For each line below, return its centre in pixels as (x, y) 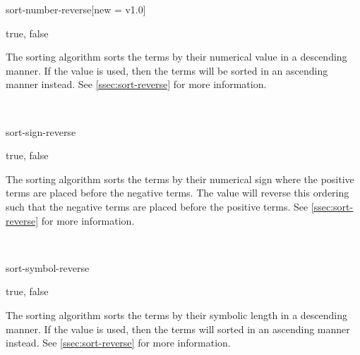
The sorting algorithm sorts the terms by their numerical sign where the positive (180, 179)
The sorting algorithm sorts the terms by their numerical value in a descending (176, 57)
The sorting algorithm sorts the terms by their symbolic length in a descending (177, 314)
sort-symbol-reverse (48, 267)
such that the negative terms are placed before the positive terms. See (157, 206)
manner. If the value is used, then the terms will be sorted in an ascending (167, 70)
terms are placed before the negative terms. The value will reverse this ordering (178, 193)
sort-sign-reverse (41, 131)
